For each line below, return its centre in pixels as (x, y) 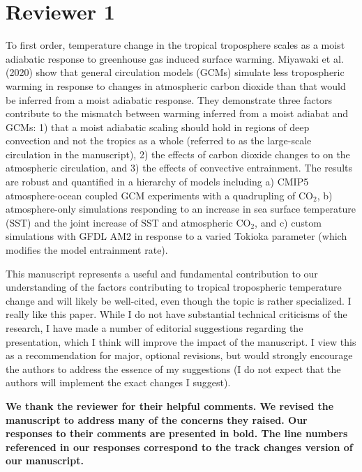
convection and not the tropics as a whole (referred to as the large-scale (159, 140)
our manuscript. (45, 460)
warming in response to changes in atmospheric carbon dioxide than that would (176, 85)
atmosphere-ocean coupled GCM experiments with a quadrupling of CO (159, 195)
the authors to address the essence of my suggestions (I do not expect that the (173, 368)
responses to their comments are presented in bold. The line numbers (177, 433)
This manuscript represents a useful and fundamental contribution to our (162, 273)
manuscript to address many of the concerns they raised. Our (157, 419)
